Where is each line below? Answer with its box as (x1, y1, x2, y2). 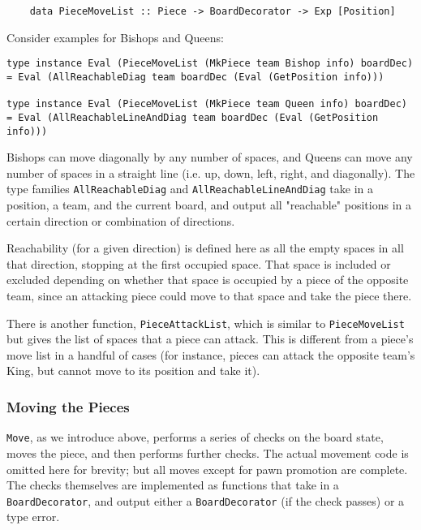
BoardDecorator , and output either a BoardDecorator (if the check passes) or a (6, 492, 405, 509)
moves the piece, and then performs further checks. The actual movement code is (6, 444, 409, 461)
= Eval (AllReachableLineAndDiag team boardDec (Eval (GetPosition (6, 111, 379, 123)
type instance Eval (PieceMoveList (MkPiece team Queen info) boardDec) (6, 98, 407, 110)
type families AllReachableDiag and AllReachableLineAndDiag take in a (6, 180, 373, 197)
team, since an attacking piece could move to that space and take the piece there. (6, 287, 412, 304)
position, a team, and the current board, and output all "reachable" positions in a (6, 196, 411, 213)
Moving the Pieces (6, 396, 130, 416)
